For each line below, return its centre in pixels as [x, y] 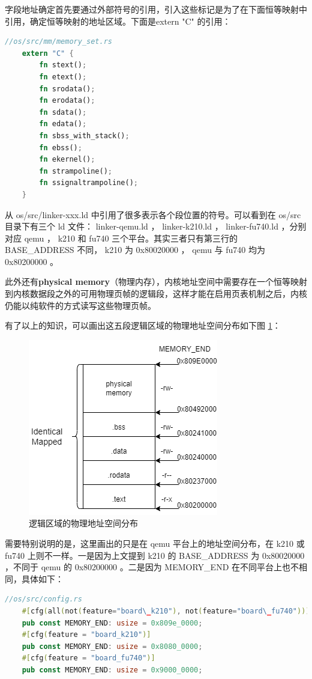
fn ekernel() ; [67, 160]
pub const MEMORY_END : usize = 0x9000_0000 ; [112, 670]
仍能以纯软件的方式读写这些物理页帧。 [80, 305]
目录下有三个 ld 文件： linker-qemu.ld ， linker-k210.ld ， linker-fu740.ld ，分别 [156, 226]
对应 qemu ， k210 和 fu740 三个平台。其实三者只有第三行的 [121, 238]
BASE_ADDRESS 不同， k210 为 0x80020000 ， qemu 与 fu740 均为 [135, 250]
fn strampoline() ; [76, 171]
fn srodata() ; [67, 89]
